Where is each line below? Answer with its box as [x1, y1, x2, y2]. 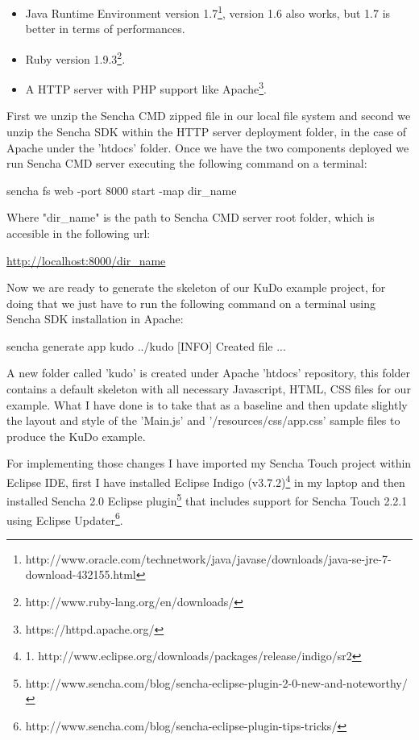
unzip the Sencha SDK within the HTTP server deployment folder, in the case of [6, 123, 407, 139]
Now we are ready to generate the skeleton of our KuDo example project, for [6, 279, 386, 296]
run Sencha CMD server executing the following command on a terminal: [6, 155, 367, 172]
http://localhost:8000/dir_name [6, 252, 166, 268]
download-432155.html [25, 566, 136, 583]
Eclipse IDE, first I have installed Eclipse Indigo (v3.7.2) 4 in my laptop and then [6, 472, 405, 490]
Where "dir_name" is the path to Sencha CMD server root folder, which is [6, 209, 375, 226]
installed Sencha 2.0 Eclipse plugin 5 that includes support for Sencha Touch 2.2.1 [6, 490, 408, 509]
